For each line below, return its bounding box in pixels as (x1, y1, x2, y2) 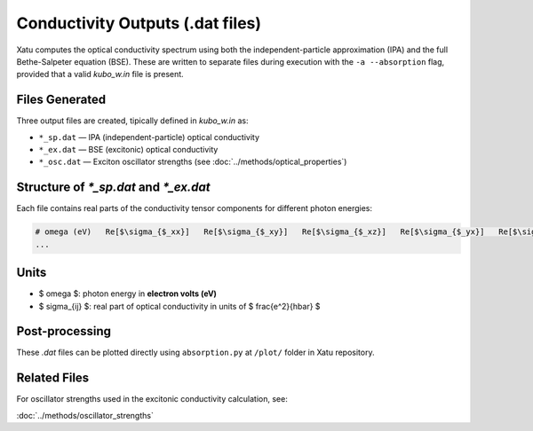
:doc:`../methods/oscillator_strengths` (16, 410, 155, 420)
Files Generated (16, 92, 107, 107)
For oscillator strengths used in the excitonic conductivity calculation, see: (16, 394, 288, 404)
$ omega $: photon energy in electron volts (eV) (38, 288, 218, 299)
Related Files (16, 371, 90, 386)
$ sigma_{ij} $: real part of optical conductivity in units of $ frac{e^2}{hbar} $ (38, 301, 321, 311)
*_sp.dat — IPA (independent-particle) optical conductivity (38, 131, 260, 142)
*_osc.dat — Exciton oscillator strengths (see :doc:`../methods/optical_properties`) (38, 156, 347, 168)
